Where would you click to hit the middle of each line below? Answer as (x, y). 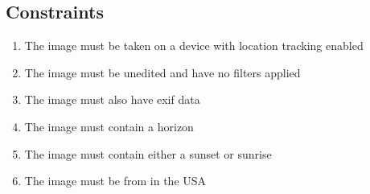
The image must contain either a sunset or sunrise (148, 153)
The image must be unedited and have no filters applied (162, 72)
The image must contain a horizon (109, 126)
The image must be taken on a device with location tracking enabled (194, 45)
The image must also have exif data (112, 99)
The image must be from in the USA (115, 181)
